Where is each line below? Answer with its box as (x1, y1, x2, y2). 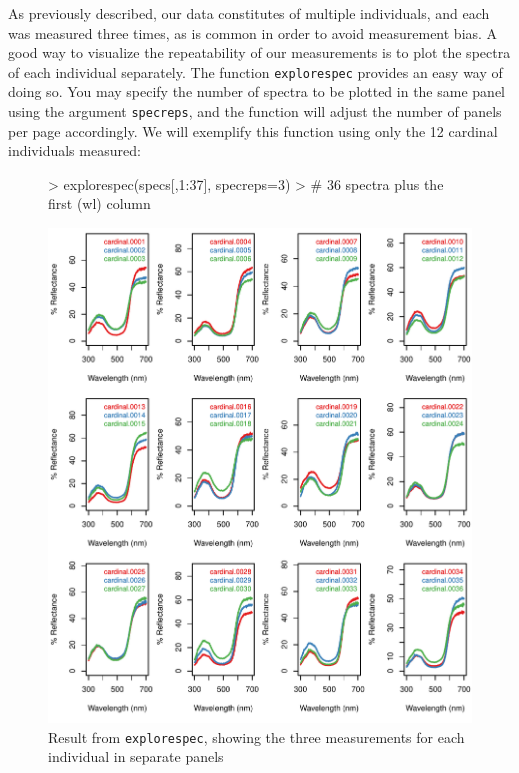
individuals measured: (8, 140, 141, 161)
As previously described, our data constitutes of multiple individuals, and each (8, 3, 490, 23)
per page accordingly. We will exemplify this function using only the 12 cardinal (8, 120, 498, 141)
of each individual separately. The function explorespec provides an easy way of (8, 61, 503, 82)
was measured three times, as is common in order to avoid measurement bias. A (8, 22, 498, 43)
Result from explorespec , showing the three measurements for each (48, 726, 465, 747)
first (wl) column (48, 193, 151, 214)
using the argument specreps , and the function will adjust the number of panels (8, 101, 502, 122)
